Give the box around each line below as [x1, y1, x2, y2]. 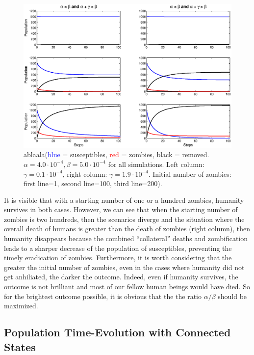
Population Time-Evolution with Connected [4, 325, 231, 340]
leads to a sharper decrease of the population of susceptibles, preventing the [4, 243, 232, 253]
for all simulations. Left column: [108, 159, 204, 169]
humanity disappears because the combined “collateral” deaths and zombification [4, 233, 248, 244]
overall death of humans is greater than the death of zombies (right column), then [4, 223, 251, 234]
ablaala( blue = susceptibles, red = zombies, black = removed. [24, 149, 209, 160]
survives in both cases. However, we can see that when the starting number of [4, 204, 238, 215]
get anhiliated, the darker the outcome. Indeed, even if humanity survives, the [4, 272, 238, 282]
